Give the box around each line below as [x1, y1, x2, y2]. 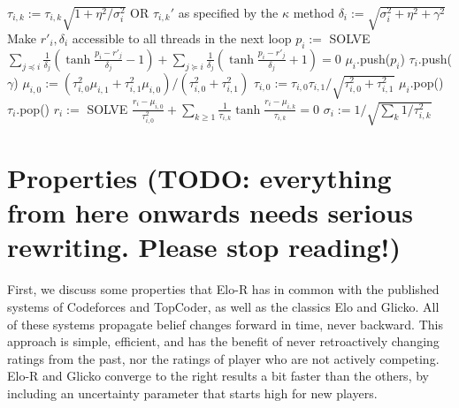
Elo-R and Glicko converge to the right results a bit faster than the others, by [7, 366, 429, 385]
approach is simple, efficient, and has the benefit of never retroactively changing [7, 332, 440, 351]
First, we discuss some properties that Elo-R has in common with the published [7, 280, 440, 298]
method [293, 4, 334, 21]
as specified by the [178, 4, 279, 21]
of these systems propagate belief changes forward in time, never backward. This [7, 314, 443, 333]
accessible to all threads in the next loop [72, 28, 292, 47]
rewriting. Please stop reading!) [7, 229, 401, 265]
